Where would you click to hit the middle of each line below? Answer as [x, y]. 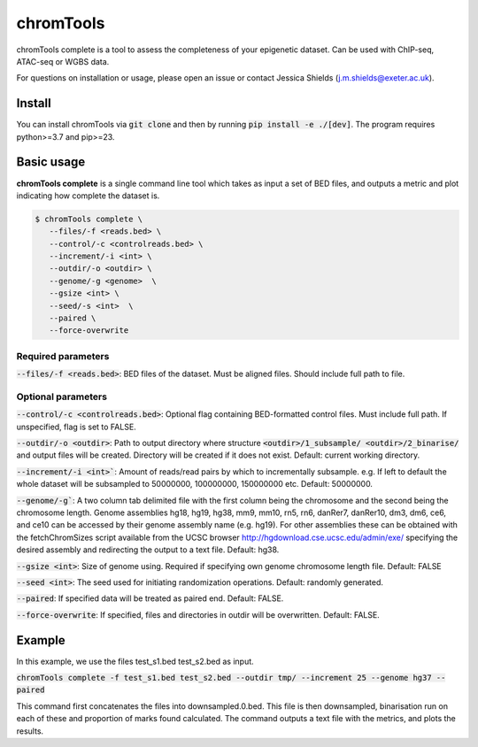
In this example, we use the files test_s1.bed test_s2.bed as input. [135, 661]
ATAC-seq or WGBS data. [63, 61]
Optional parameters [62, 397]
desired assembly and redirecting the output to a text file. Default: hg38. [148, 550]
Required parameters [63, 356]
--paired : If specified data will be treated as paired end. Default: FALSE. [150, 598]
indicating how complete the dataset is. [88, 196]
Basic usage [51, 162]
